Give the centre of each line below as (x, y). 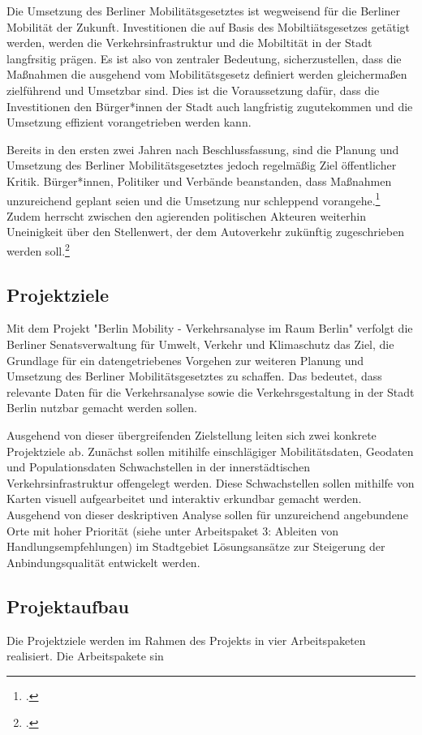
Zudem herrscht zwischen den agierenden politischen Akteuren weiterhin (186, 215)
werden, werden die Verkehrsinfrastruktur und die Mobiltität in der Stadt (189, 43)
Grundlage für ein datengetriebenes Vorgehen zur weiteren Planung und (185, 360)
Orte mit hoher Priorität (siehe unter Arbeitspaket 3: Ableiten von (172, 530)
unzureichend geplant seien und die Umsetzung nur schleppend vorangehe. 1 (194, 199)
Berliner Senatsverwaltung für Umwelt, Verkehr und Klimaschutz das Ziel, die (200, 344)
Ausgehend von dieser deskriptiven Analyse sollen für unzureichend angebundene (207, 514)
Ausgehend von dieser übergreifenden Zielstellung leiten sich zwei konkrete (192, 434)
